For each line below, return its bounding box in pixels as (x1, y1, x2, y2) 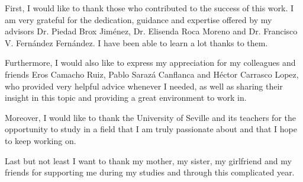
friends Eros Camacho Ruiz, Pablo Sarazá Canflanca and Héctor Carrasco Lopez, (5, 68, 299, 80)
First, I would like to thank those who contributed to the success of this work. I (5, 2, 294, 14)
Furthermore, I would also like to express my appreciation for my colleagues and (5, 56, 296, 69)
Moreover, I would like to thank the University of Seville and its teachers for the (5, 111, 296, 123)
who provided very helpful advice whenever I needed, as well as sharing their (5, 79, 283, 92)
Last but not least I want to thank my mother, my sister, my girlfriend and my (5, 154, 292, 167)
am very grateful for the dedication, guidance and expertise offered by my (5, 13, 272, 25)
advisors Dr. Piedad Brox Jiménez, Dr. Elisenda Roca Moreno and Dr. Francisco (5, 25, 298, 37)
